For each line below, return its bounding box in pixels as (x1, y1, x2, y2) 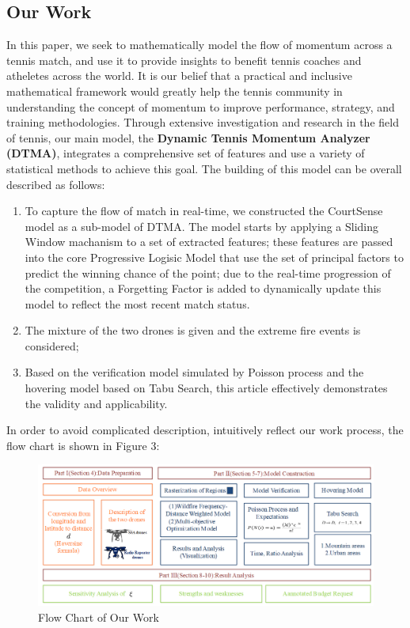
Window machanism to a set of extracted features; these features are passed (25, 233, 393, 250)
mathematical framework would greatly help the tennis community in (6, 82, 343, 99)
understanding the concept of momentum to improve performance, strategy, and (6, 98, 395, 115)
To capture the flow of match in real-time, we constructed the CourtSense (25, 202, 383, 219)
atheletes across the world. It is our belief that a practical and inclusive (6, 67, 352, 84)
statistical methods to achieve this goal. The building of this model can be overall (6, 160, 402, 176)
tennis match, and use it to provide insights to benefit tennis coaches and (6, 51, 362, 68)
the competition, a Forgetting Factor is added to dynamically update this (25, 280, 382, 297)
